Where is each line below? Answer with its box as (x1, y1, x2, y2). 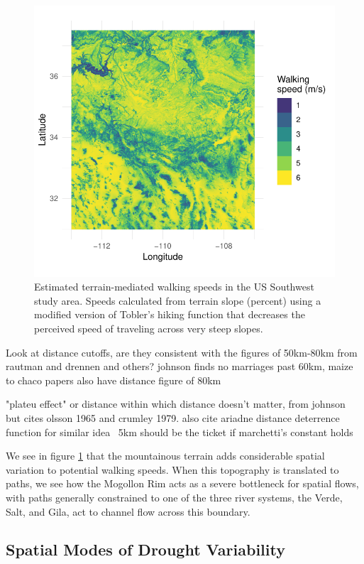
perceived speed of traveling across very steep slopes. (34, 320, 263, 335)
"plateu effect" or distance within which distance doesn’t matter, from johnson (6, 396, 346, 411)
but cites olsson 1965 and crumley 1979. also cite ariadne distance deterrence (6, 410, 340, 425)
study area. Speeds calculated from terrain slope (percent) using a (34, 293, 321, 308)
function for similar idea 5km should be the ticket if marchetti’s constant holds (6, 424, 353, 439)
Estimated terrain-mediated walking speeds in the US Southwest (34, 279, 314, 294)
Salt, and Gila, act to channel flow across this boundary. (6, 504, 250, 519)
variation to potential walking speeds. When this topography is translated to (6, 462, 339, 477)
